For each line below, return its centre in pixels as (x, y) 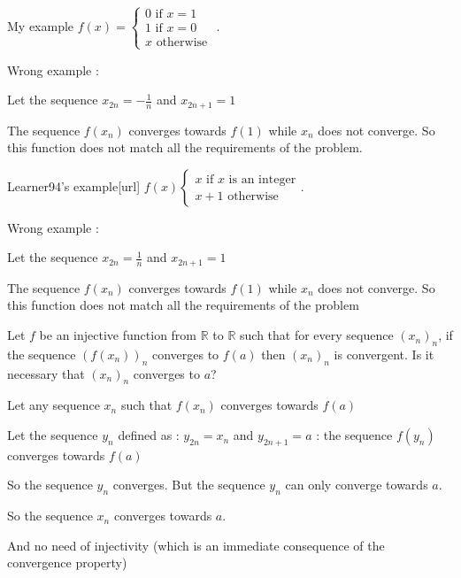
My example (41, 25)
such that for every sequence (317, 335)
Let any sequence (54, 405)
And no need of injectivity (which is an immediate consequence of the (196, 545)
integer (277, 180)
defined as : (149, 435)
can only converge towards (357, 485)
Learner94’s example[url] (74, 185)
